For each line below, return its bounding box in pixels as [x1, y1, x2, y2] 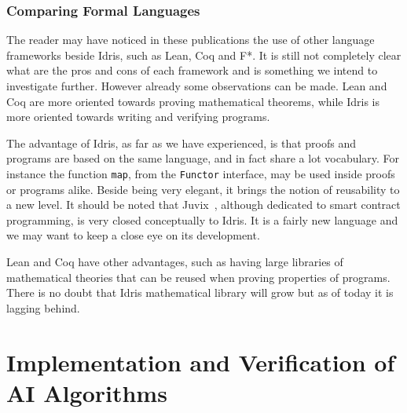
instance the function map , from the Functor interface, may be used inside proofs [6, 165, 395, 181]
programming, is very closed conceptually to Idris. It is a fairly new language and [6, 211, 398, 228]
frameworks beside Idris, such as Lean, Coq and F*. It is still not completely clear [6, 46, 401, 63]
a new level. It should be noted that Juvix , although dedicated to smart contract [6, 196, 401, 213]
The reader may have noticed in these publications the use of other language [6, 31, 375, 48]
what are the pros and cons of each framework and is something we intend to [6, 62, 378, 79]
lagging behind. [6, 299, 80, 316]
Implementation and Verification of [6, 345, 395, 378]
